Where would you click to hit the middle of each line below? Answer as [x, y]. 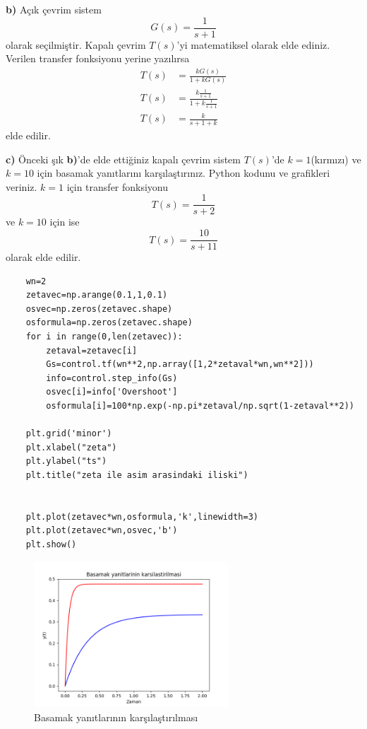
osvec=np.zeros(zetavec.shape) [99, 309]
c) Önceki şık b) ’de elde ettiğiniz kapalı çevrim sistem [123, 159]
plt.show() [51, 544]
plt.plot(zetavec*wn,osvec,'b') [102, 531]
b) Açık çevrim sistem [54, 9]
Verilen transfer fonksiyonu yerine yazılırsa [98, 58]
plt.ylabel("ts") [66, 461]
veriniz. [22, 186]
